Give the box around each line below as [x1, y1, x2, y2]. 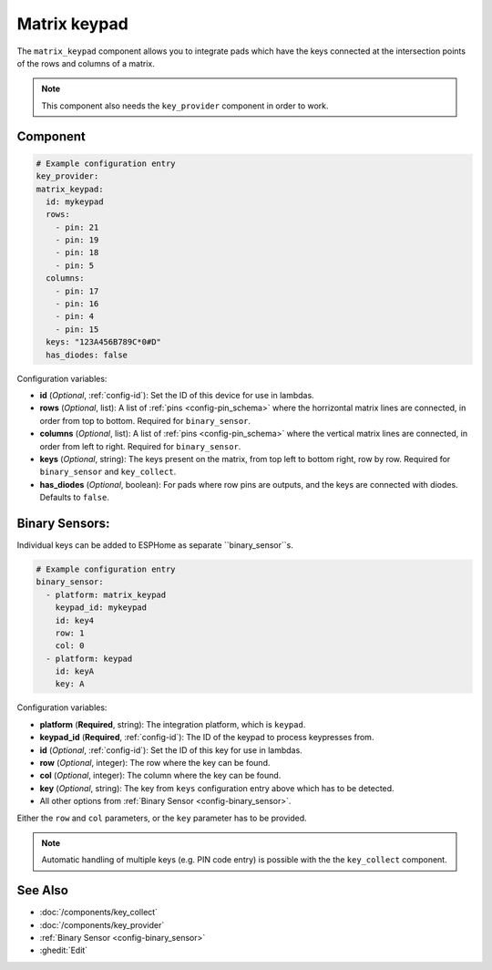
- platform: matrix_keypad [46, 589, 167, 600]
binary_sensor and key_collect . [39, 466, 177, 478]
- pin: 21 [55, 222, 99, 232]
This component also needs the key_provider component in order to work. [41, 100, 329, 111]
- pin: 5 [55, 260, 95, 271]
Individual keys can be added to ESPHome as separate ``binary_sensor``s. [16, 539, 293, 551]
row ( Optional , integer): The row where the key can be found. [39, 758, 271, 769]
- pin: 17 [55, 285, 99, 296]
